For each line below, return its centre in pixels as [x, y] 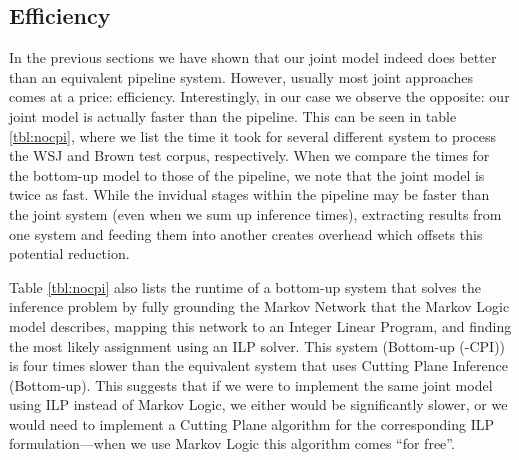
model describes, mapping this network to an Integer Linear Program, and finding [260, 325]
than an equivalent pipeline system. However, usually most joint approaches [241, 76]
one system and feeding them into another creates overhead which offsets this [246, 233]
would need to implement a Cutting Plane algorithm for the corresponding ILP [252, 423]
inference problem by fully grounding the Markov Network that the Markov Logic [259, 306]
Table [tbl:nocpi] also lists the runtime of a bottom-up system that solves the [245, 286]
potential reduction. [69, 253]
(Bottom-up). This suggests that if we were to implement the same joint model [251, 384]
